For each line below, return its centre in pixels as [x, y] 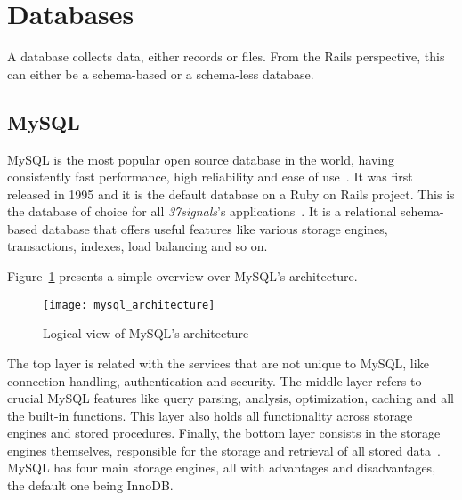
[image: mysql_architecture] [129, 305]
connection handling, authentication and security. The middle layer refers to [215, 380]
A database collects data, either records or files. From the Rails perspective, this [226, 56]
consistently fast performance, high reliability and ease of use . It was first [210, 177]
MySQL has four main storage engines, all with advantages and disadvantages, [222, 468]
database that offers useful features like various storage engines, [215, 228]
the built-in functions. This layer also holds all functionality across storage [210, 415]
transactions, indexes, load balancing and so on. [138, 246]
